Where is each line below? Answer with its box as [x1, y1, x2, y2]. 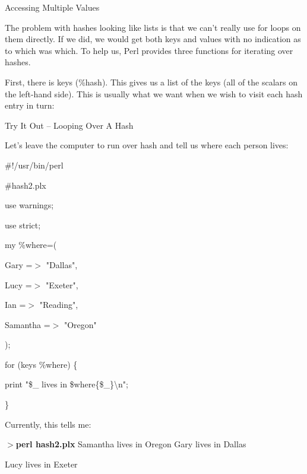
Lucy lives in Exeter [5, 457, 78, 470]
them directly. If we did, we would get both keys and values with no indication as [5, 33, 301, 45]
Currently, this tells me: [5, 418, 91, 430]
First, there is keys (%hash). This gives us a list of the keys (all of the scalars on [5, 75, 298, 88]
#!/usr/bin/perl [5, 158, 64, 171]
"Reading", [39, 298, 78, 311]
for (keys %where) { [5, 358, 78, 370]
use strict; [5, 218, 41, 231]
